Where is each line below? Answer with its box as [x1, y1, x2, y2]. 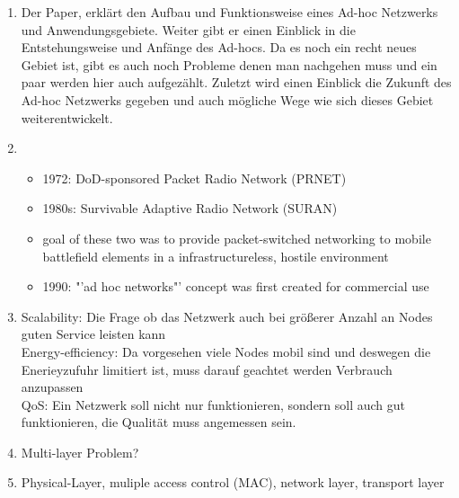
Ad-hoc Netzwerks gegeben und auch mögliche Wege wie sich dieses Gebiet [21, 90, 434, 109]
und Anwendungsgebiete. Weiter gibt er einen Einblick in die [21, 20, 356, 39]
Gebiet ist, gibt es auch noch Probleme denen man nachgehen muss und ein [21, 55, 437, 74]
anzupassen [21, 378, 84, 396]
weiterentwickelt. [21, 108, 113, 127]
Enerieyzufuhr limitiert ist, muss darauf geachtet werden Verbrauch [21, 360, 393, 378]
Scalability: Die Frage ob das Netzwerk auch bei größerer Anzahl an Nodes [21, 307, 433, 325]
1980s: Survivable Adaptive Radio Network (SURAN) [42, 199, 338, 218]
